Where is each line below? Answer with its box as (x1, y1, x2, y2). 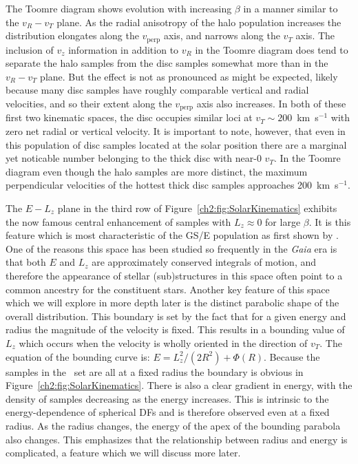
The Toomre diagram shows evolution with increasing (6, 1, 232, 15)
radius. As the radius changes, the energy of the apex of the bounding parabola (6, 418, 341, 432)
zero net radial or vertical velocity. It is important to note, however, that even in (6, 124, 346, 138)
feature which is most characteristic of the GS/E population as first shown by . (6, 228, 339, 242)
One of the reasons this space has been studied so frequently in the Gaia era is (6, 241, 337, 255)
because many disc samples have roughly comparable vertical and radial (6, 83, 309, 97)
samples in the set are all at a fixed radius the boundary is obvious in (6, 364, 304, 379)
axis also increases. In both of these (196, 96, 346, 111)
